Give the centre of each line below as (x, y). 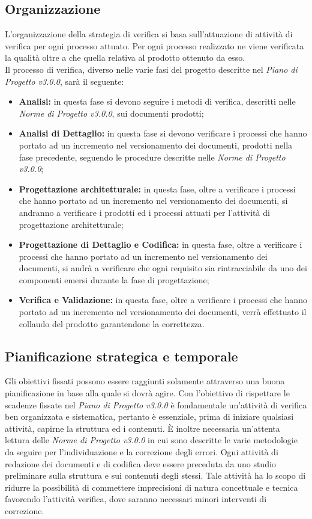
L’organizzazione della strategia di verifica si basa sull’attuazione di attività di (149, 34)
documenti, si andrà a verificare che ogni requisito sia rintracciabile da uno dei (163, 268)
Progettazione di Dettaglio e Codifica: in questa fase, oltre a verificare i (160, 244)
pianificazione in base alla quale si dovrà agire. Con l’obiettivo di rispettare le (147, 393)
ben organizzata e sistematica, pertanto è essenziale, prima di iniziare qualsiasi (149, 416)
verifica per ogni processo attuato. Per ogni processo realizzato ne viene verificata (154, 45)
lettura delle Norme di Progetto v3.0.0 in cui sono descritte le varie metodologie (151, 440)
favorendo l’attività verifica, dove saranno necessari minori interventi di (136, 499)
